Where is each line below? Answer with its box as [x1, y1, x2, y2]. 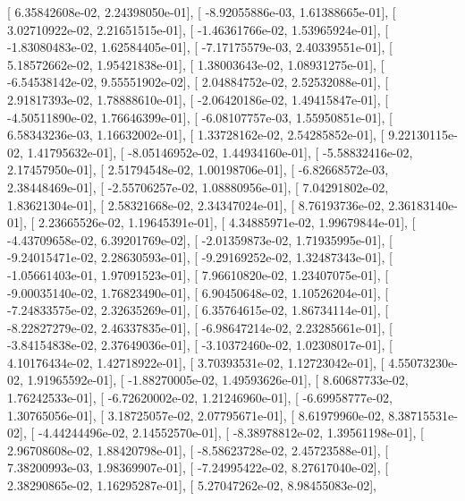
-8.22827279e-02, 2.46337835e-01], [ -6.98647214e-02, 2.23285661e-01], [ [7, 318, 393, 336]
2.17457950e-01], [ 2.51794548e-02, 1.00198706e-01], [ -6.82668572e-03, [7, 160, 389, 179]
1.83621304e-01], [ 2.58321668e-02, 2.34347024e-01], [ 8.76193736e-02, [7, 195, 385, 214]
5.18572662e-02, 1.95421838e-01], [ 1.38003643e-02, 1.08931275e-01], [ [7, 55, 385, 73]
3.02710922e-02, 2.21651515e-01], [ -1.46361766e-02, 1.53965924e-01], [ [7, 20, 389, 38]
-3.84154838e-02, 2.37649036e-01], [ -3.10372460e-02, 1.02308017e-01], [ [7, 335, 393, 354]
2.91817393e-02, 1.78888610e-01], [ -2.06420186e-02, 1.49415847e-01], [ [7, 89, 389, 108]
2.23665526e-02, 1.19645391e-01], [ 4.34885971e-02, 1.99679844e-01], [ [38, 213, 416, 232]
